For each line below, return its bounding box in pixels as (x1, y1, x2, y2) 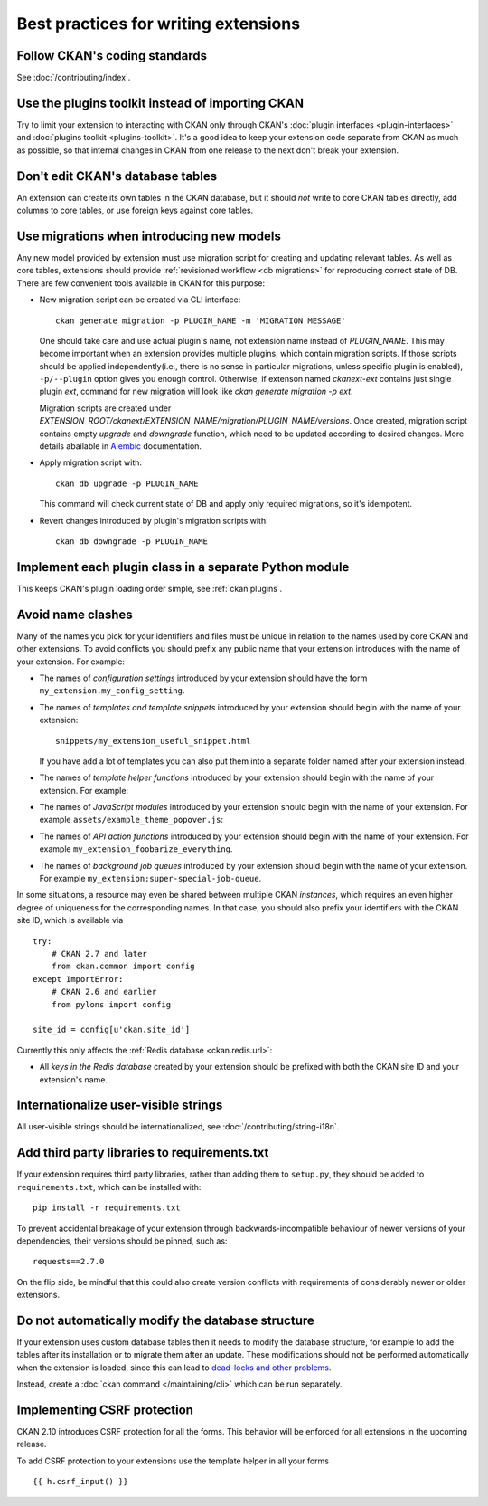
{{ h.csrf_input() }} (33, 1476, 128, 1487)
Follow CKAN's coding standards (16, 48, 208, 63)
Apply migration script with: (39, 457, 143, 468)
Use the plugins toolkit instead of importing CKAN (16, 95, 305, 110)
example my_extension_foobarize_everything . (39, 844, 233, 854)
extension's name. (39, 1073, 108, 1085)
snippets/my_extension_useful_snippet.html (55, 736, 251, 746)
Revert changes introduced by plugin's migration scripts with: (39, 515, 268, 526)
